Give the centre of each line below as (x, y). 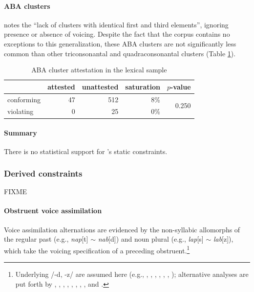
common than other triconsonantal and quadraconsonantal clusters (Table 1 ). (120, 53)
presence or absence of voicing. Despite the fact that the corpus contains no (117, 34)
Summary (21, 133)
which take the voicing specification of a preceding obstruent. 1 (97, 249)
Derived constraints (43, 173)
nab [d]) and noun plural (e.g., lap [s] (151, 239)
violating (21, 111)
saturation (143, 86)
